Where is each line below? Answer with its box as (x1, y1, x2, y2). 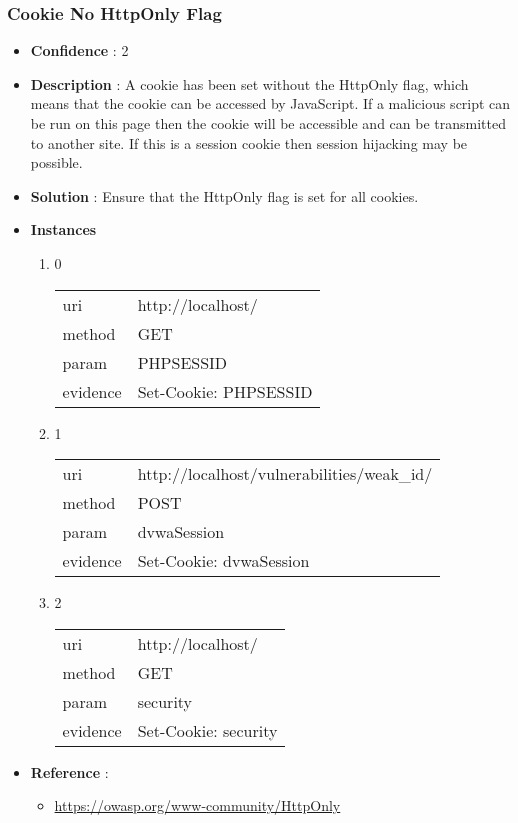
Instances (30, 219, 97, 240)
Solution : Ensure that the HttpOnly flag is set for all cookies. (30, 185, 419, 206)
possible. (30, 152, 83, 173)
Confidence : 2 (30, 40, 129, 61)
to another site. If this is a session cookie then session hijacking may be (30, 132, 468, 153)
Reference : (30, 761, 109, 782)
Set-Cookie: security (137, 718, 278, 742)
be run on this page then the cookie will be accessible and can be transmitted (30, 113, 506, 133)
